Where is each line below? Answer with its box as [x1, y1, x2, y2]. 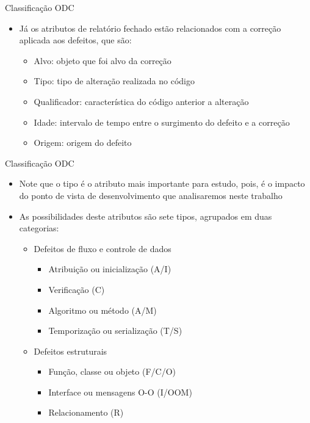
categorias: [19, 222, 59, 234]
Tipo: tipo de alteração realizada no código [34, 74, 195, 87]
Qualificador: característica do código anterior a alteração [34, 95, 249, 107]
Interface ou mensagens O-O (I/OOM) [48, 385, 192, 398]
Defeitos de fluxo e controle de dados [34, 242, 171, 255]
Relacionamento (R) [48, 406, 124, 419]
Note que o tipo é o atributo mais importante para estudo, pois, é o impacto [19, 177, 305, 190]
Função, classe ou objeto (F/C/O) [48, 365, 176, 378]
